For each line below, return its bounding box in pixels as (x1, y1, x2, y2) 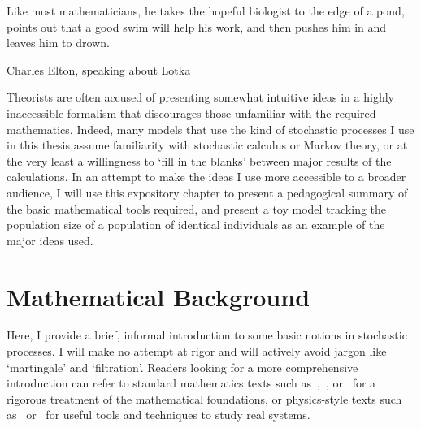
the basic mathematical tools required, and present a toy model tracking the (7, 200, 387, 217)
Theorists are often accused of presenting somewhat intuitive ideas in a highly (7, 89, 394, 106)
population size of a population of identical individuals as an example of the (7, 216, 385, 233)
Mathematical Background (7, 279, 310, 313)
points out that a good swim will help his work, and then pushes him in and (7, 18, 387, 35)
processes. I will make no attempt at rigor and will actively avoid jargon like (7, 343, 387, 360)
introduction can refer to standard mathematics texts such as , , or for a (7, 374, 376, 391)
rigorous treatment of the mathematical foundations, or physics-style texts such (7, 390, 402, 407)
